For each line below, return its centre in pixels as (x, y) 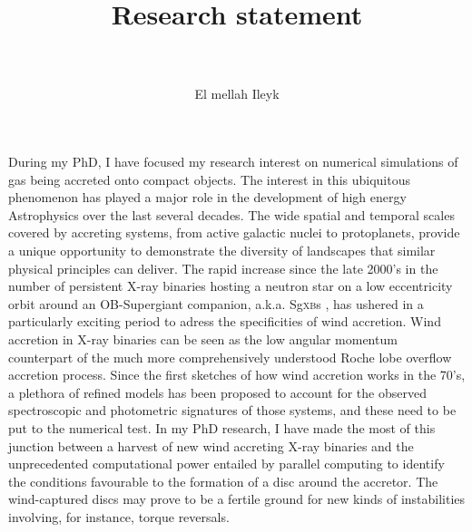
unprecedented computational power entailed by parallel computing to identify (226, 464)
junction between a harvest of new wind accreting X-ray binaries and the (211, 445)
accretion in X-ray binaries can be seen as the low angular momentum (203, 339)
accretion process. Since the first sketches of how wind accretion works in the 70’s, (237, 375)
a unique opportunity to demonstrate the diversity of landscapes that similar (222, 251)
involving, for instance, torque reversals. (119, 516)
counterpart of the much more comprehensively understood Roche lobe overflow (230, 357)
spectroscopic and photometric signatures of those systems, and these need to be (232, 410)
